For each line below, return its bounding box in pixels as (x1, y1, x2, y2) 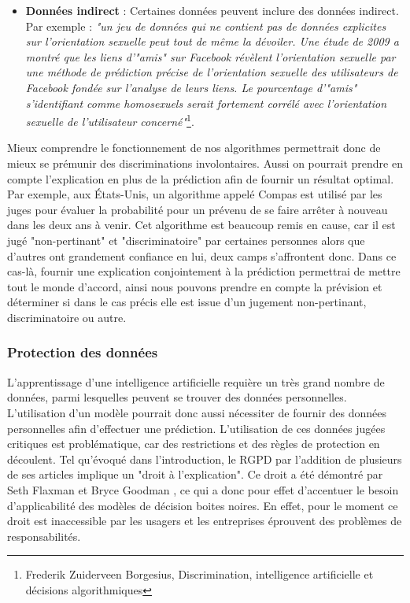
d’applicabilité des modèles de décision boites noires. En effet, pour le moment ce (7, 497, 398, 513)
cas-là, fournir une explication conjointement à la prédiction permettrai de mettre (7, 263, 401, 279)
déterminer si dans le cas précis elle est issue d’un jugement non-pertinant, (7, 294, 367, 310)
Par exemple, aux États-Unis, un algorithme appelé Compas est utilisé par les (7, 186, 382, 202)
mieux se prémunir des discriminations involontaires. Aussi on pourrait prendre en (7, 155, 403, 171)
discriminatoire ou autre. (7, 309, 127, 325)
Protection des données (7, 342, 158, 362)
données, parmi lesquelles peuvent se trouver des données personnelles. (7, 389, 347, 405)
